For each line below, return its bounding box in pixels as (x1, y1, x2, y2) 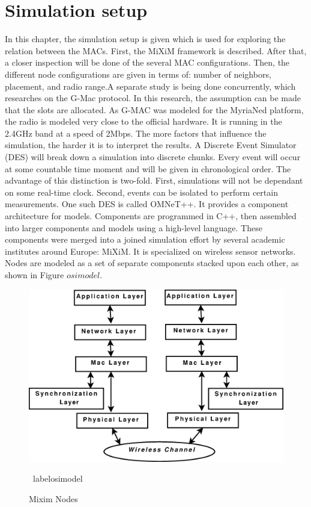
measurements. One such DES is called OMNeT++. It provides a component (5, 198, 289, 210)
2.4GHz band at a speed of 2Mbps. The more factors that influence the (5, 126, 267, 139)
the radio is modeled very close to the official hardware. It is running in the (5, 115, 282, 128)
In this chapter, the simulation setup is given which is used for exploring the (5, 33, 286, 45)
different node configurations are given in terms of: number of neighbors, (5, 67, 271, 80)
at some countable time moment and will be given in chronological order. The (5, 162, 291, 175)
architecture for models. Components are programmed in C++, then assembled (5, 210, 297, 222)
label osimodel (32, 472, 83, 485)
